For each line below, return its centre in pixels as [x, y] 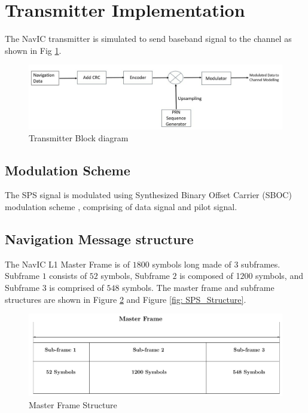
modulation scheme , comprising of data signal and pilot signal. [121, 206]
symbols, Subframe [135, 276]
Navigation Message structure [99, 239]
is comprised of [77, 287]
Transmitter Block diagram [79, 137]
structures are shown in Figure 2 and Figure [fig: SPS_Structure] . [126, 299]
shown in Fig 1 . [33, 50]
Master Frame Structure [73, 404]
